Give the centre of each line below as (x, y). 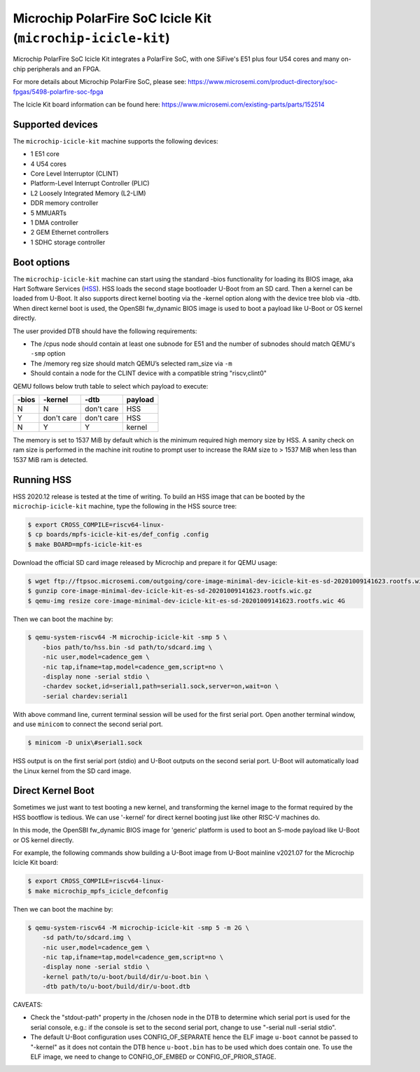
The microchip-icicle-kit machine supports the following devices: (115, 141)
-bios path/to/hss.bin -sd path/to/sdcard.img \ (127, 647)
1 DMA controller (54, 222)
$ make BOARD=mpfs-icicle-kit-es (85, 544)
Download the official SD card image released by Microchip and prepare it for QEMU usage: (145, 562)
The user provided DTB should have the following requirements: (105, 331)
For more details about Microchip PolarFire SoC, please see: (100, 82)
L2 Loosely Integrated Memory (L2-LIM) (88, 193)
